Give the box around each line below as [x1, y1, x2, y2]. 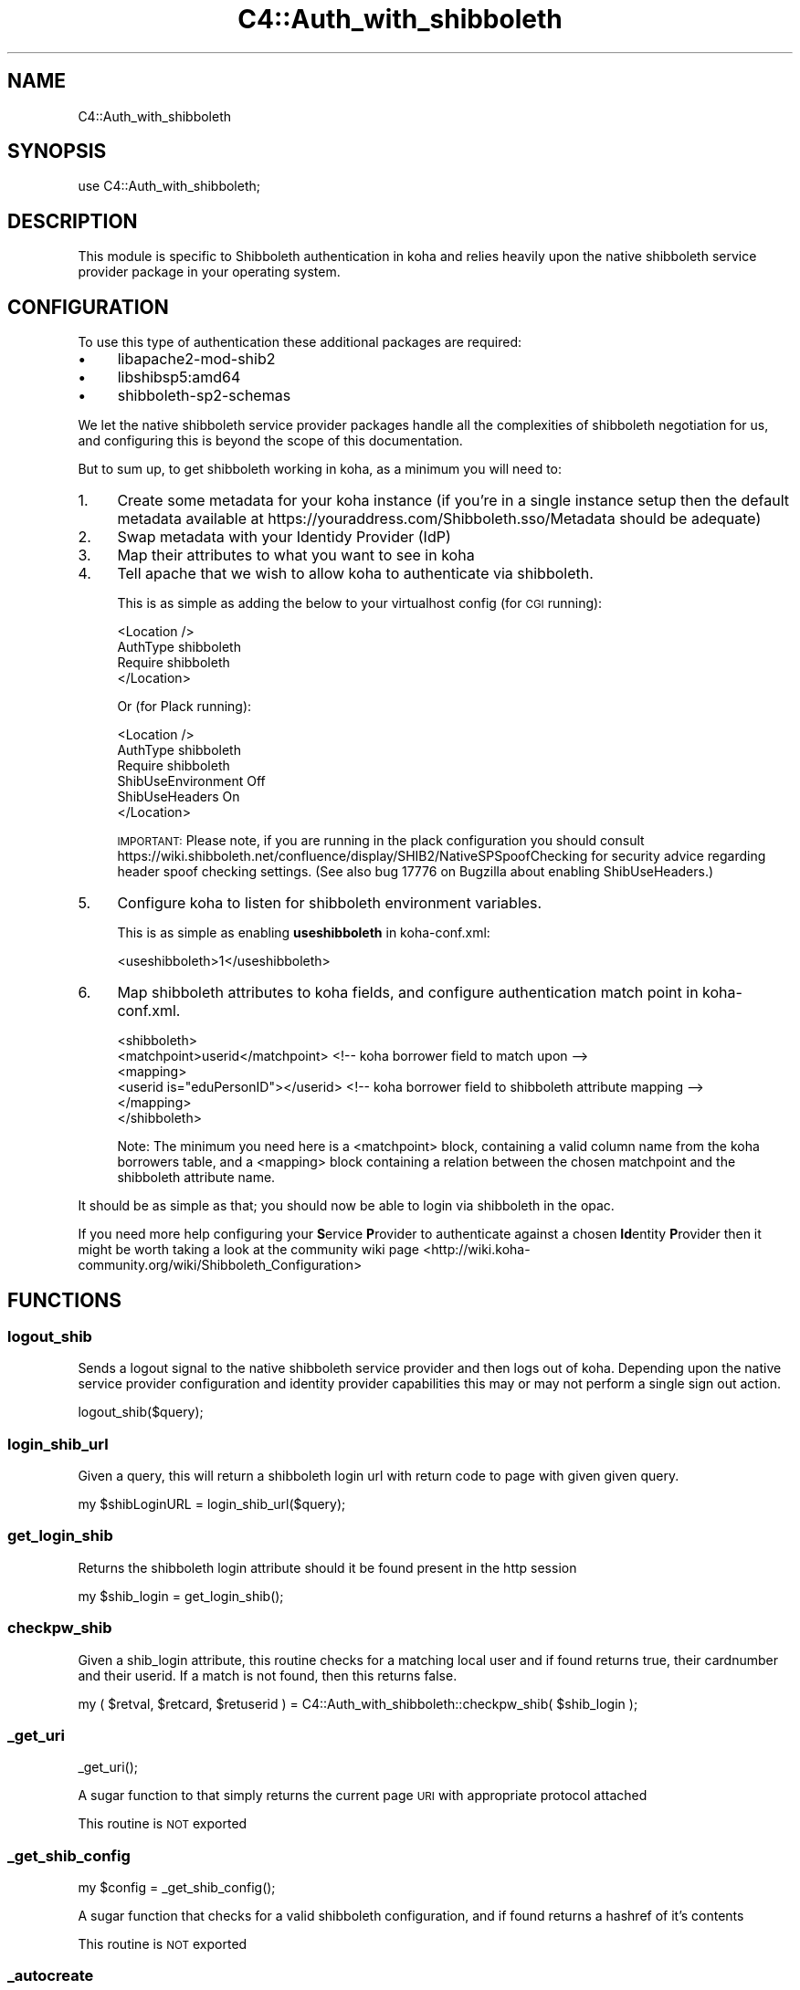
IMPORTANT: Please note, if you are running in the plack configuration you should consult [117, 833, 645, 849]
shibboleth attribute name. [117, 1169, 276, 1186]
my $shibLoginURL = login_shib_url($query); [78, 1496, 346, 1513]
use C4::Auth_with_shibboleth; [78, 178, 260, 194]
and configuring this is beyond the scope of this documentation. [78, 433, 463, 449]
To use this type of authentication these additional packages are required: [78, 334, 522, 351]
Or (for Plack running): [117, 698, 252, 715]
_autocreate [7, 1966, 94, 1985]
